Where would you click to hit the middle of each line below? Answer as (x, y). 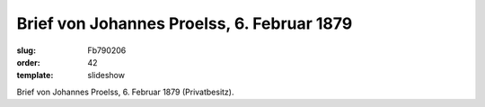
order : (28, 62)
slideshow (106, 76)
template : (35, 76)
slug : (26, 50)
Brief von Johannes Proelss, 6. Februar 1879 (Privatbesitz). (125, 92)
